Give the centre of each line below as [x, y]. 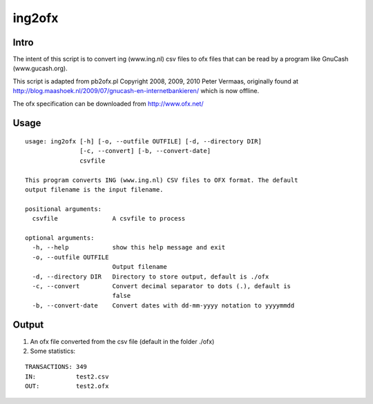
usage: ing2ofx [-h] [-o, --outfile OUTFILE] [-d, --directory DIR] [143, 142]
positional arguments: [64, 209]
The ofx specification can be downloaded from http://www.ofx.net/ [108, 103]
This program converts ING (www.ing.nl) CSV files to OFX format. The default [162, 180]
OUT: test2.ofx [67, 386]
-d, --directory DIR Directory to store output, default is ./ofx [151, 276]
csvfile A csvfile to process [109, 219]
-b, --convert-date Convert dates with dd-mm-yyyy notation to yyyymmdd [163, 305]
